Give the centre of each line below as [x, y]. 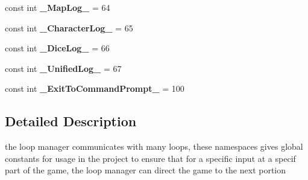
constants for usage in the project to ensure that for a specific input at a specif [150, 158]
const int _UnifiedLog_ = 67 [63, 68]
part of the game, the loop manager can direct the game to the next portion [146, 170]
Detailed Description [71, 121]
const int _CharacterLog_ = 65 [69, 27]
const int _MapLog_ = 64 [58, 7]
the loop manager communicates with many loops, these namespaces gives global [154, 146]
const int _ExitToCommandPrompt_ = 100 [95, 88]
